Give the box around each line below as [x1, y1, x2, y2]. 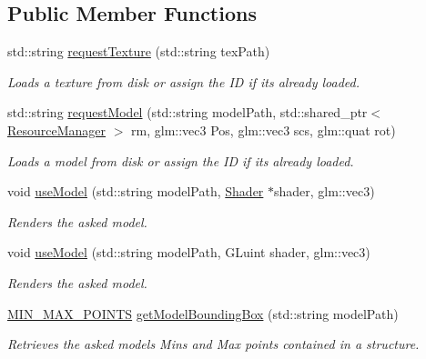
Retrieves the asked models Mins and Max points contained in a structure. [7, 334, 420, 354]
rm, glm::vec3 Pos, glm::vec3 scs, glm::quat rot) [131, 120, 396, 139]
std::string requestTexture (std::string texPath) [7, 42, 270, 61]
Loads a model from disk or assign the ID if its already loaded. [7, 151, 354, 170]
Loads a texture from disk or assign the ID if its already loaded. [7, 72, 360, 91]
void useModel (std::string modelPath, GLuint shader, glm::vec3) [7, 243, 370, 262]
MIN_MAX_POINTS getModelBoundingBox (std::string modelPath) [7, 304, 399, 323]
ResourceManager [7, 120, 106, 139]
